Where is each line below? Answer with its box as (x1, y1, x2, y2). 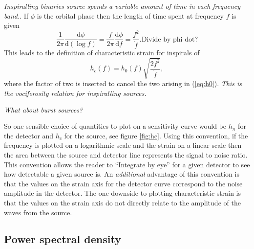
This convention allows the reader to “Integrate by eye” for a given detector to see (4, 159, 250, 169)
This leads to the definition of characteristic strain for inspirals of (4, 47, 200, 58)
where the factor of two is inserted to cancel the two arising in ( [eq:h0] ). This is (4, 78, 242, 89)
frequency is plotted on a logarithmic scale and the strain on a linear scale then (4, 140, 242, 150)
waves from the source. (4, 207, 72, 217)
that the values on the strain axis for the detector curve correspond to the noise (4, 178, 243, 188)
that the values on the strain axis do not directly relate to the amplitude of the (4, 198, 241, 208)
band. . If (4, 10, 29, 21)
